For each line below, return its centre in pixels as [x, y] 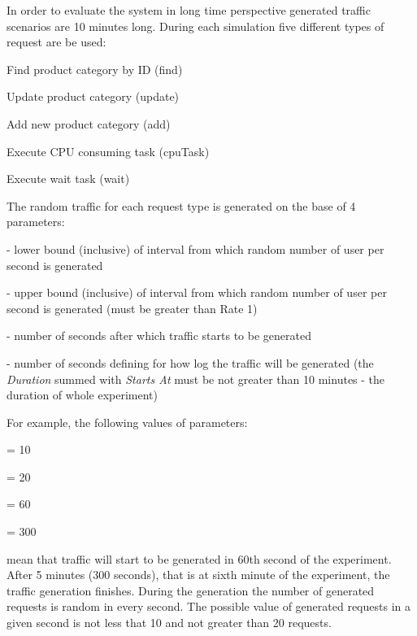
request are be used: [56, 42]
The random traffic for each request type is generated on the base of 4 [181, 205]
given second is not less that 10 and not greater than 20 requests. [169, 623]
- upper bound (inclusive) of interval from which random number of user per [197, 292]
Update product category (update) [93, 96]
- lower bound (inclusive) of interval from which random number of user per [195, 248]
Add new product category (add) [89, 123]
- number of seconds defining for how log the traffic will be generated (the [190, 362]
